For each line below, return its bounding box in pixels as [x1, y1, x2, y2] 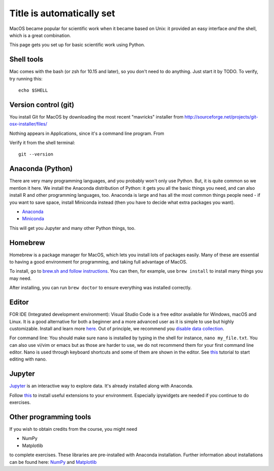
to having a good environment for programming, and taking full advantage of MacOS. [9, 259, 188, 265]
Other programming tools [9, 413, 91, 421]
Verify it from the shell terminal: [9, 140, 76, 146]
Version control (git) [9, 100, 75, 109]
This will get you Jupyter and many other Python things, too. [9, 225, 135, 231]
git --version [18, 152, 53, 157]
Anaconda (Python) [9, 164, 73, 173]
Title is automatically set [9, 8, 115, 19]
